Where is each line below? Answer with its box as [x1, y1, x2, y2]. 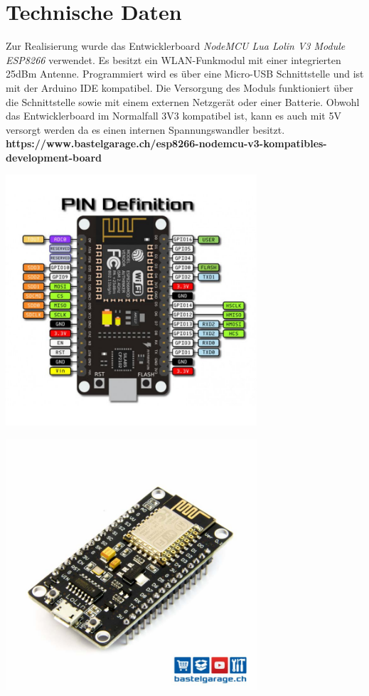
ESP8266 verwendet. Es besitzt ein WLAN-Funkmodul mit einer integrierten [6, 52, 341, 67]
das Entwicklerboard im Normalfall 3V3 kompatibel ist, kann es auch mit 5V [6, 108, 341, 123]
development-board [6, 149, 102, 164]
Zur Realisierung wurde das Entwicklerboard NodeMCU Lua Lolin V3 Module [6, 38, 346, 53]
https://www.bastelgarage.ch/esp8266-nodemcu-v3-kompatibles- [6, 136, 327, 151]
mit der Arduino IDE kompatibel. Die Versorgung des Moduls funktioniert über [6, 80, 353, 95]
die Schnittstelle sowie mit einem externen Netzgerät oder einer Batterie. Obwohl [6, 94, 360, 109]
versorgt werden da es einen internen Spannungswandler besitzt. [6, 122, 285, 137]
